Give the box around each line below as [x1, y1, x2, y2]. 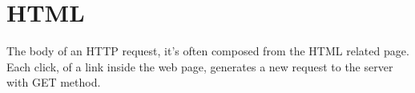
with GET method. [6, 74, 101, 91]
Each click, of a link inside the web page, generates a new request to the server [6, 58, 393, 75]
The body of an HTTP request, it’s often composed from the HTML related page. [6, 42, 409, 59]
